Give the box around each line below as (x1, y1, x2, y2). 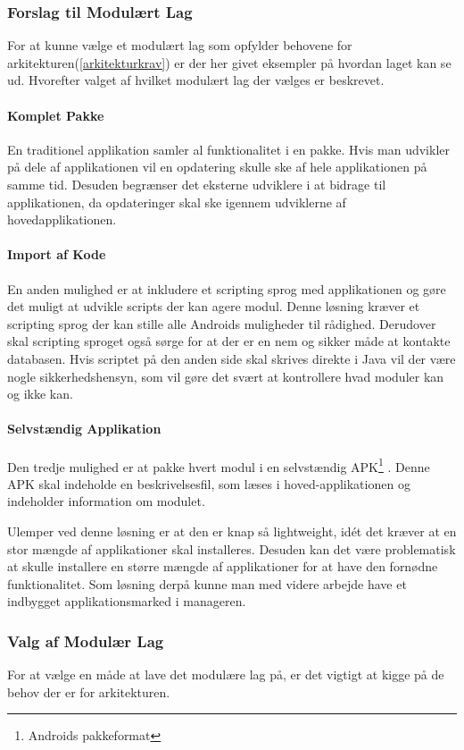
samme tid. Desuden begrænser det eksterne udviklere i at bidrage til (7, 174, 386, 193)
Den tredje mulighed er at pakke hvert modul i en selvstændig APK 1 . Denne (7, 454, 430, 476)
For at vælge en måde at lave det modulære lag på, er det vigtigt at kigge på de (7, 665, 444, 684)
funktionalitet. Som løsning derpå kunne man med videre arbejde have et (7, 574, 407, 593)
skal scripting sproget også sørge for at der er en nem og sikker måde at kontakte (7, 332, 451, 350)
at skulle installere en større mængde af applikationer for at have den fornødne (7, 557, 438, 576)
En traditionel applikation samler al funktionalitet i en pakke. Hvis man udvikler (7, 139, 450, 158)
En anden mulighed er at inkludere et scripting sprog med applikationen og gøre (7, 279, 446, 298)
